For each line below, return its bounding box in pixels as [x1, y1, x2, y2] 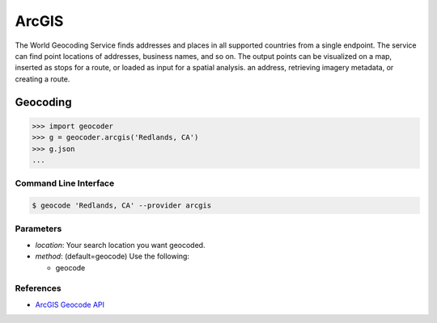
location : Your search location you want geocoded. [35, 240, 206, 250]
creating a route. [15, 73, 70, 84]
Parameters [15, 223, 62, 234]
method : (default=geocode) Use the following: [35, 251, 190, 262]
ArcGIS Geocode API [35, 300, 105, 309]
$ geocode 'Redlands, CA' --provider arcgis [32, 201, 212, 210]
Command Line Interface [15, 178, 115, 189]
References [15, 283, 62, 294]
